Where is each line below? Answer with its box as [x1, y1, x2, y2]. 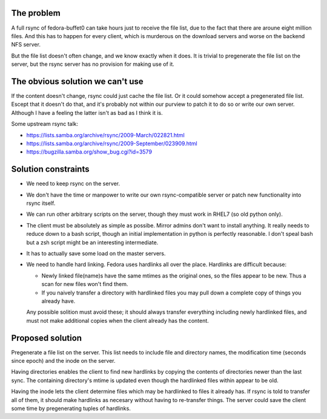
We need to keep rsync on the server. [26, 180, 121, 187]
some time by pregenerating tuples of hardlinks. [11, 404, 131, 412]
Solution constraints [11, 164, 90, 175]
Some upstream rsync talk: [11, 120, 79, 128]
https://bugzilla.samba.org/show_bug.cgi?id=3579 [26, 148, 153, 155]
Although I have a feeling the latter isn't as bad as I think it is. [11, 109, 163, 116]
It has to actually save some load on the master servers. [26, 250, 166, 257]
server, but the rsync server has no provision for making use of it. [11, 60, 175, 68]
